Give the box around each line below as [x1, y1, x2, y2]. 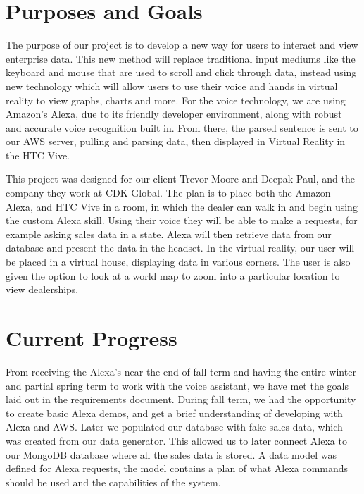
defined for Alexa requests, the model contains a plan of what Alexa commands [6, 461, 349, 476]
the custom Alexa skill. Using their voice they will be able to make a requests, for [6, 213, 358, 228]
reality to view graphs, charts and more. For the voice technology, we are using [6, 92, 346, 107]
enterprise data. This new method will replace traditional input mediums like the [6, 51, 356, 66]
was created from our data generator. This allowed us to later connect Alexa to [6, 433, 347, 447]
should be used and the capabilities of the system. [6, 474, 221, 489]
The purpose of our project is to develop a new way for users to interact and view [6, 37, 358, 52]
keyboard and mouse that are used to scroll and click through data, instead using [6, 65, 357, 80]
